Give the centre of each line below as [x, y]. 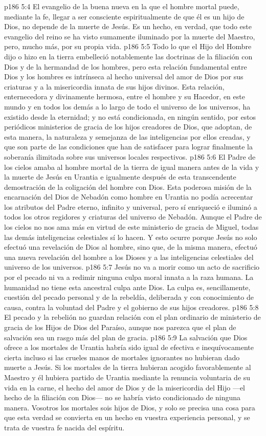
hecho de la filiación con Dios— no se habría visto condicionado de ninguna [123, 397]
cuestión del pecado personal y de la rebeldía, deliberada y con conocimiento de [129, 297]
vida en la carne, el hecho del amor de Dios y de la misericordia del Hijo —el [125, 387]
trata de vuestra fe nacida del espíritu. [64, 427]
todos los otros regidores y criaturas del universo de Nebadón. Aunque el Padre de [133, 217]
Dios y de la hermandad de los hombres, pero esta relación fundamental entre [126, 66]
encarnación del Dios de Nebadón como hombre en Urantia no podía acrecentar [129, 197]
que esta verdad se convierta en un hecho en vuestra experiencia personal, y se [127, 417]
